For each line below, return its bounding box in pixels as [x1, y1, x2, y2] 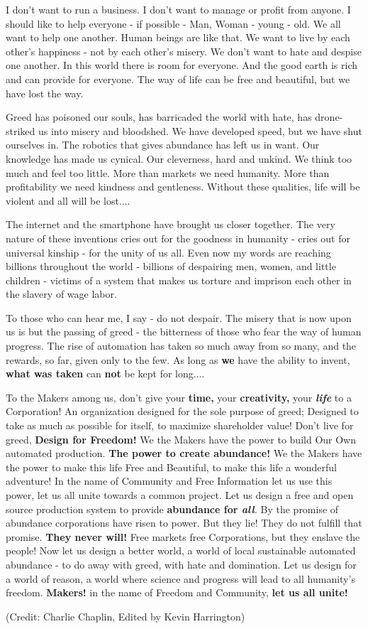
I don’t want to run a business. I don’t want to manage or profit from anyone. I [6, 2, 351, 16]
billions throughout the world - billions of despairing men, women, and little [6, 259, 336, 274]
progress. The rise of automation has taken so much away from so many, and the [6, 338, 357, 353]
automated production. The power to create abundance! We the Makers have [6, 446, 362, 461]
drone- [315, 109, 343, 124]
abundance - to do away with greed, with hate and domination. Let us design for [6, 557, 357, 571]
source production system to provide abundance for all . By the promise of [6, 501, 339, 516]
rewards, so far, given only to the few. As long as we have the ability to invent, [6, 352, 350, 367]
